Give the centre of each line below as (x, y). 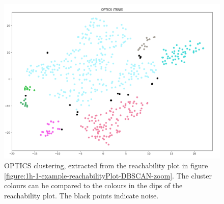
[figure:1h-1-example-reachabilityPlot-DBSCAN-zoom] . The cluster (108, 175)
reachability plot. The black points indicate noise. (81, 196)
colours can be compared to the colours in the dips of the (93, 185)
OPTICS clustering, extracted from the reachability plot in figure (106, 165)
